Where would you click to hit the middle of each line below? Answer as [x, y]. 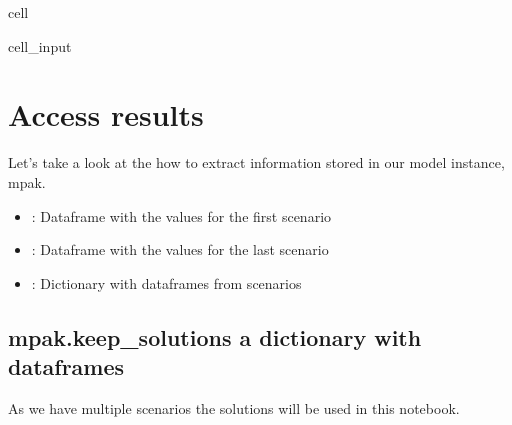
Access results [106, 114]
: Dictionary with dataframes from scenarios [166, 282]
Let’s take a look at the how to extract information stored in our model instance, [256, 162]
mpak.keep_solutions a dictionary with [215, 336]
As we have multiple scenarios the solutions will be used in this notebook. [234, 407]
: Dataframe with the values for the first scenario [181, 215]
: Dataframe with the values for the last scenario [180, 249]
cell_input [40, 45]
